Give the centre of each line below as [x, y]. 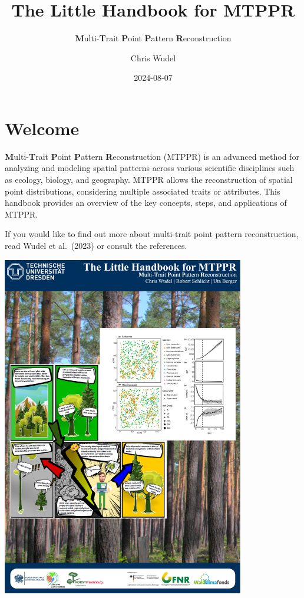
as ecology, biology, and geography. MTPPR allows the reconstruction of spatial [149, 180]
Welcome [42, 128]
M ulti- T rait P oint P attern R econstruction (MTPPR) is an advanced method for [152, 156]
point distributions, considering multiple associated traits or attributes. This [143, 191]
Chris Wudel [153, 57]
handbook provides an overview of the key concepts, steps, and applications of [146, 203]
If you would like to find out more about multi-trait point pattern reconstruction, [152, 234]
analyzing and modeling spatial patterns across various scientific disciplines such [150, 168]
